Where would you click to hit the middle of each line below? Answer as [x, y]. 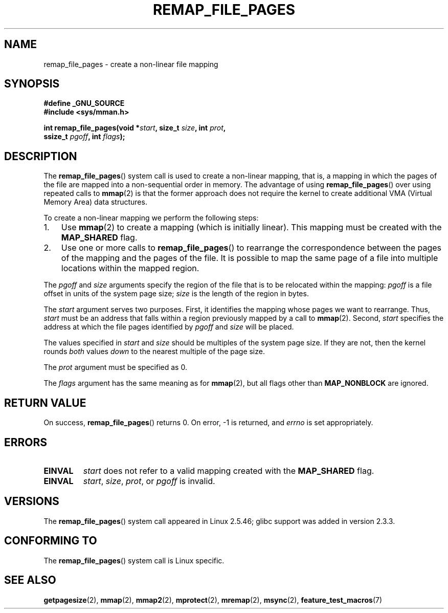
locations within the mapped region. [130, 268]
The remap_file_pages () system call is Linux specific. [134, 560]
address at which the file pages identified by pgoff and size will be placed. [169, 327]
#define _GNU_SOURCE [84, 103]
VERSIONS [32, 501]
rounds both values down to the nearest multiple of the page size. [154, 352]
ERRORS [26, 442]
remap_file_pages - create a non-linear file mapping [131, 64]
